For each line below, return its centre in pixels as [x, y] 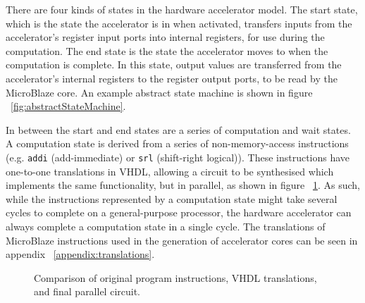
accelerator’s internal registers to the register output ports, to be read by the [172, 78]
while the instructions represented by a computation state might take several [172, 198]
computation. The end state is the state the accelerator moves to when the [167, 50]
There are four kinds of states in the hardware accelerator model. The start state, [182, 9]
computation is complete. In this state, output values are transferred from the [174, 64]
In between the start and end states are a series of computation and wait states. [178, 129]
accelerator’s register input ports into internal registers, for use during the [165, 37]
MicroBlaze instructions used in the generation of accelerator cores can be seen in [182, 240]
